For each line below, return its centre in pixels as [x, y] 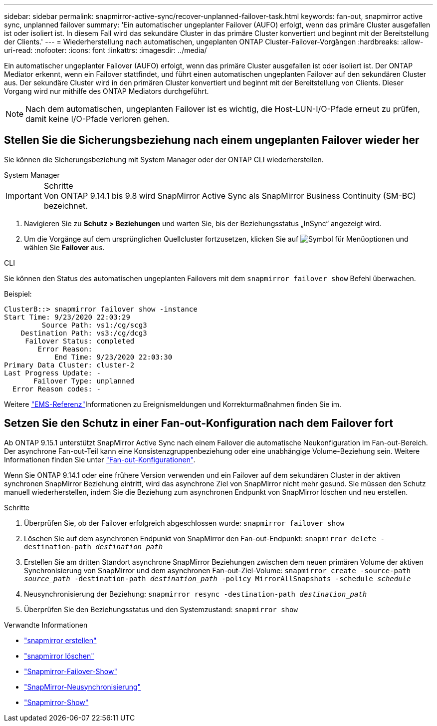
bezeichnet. [66, 205]
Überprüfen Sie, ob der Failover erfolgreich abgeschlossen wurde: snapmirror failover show [184, 523]
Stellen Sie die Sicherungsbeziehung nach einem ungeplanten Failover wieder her [212, 140]
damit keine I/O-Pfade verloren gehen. [98, 119]
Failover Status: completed [80, 341]
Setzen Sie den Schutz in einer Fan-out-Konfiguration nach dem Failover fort [199, 423]
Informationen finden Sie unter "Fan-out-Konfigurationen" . [100, 459]
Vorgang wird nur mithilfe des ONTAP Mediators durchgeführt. [107, 91]
